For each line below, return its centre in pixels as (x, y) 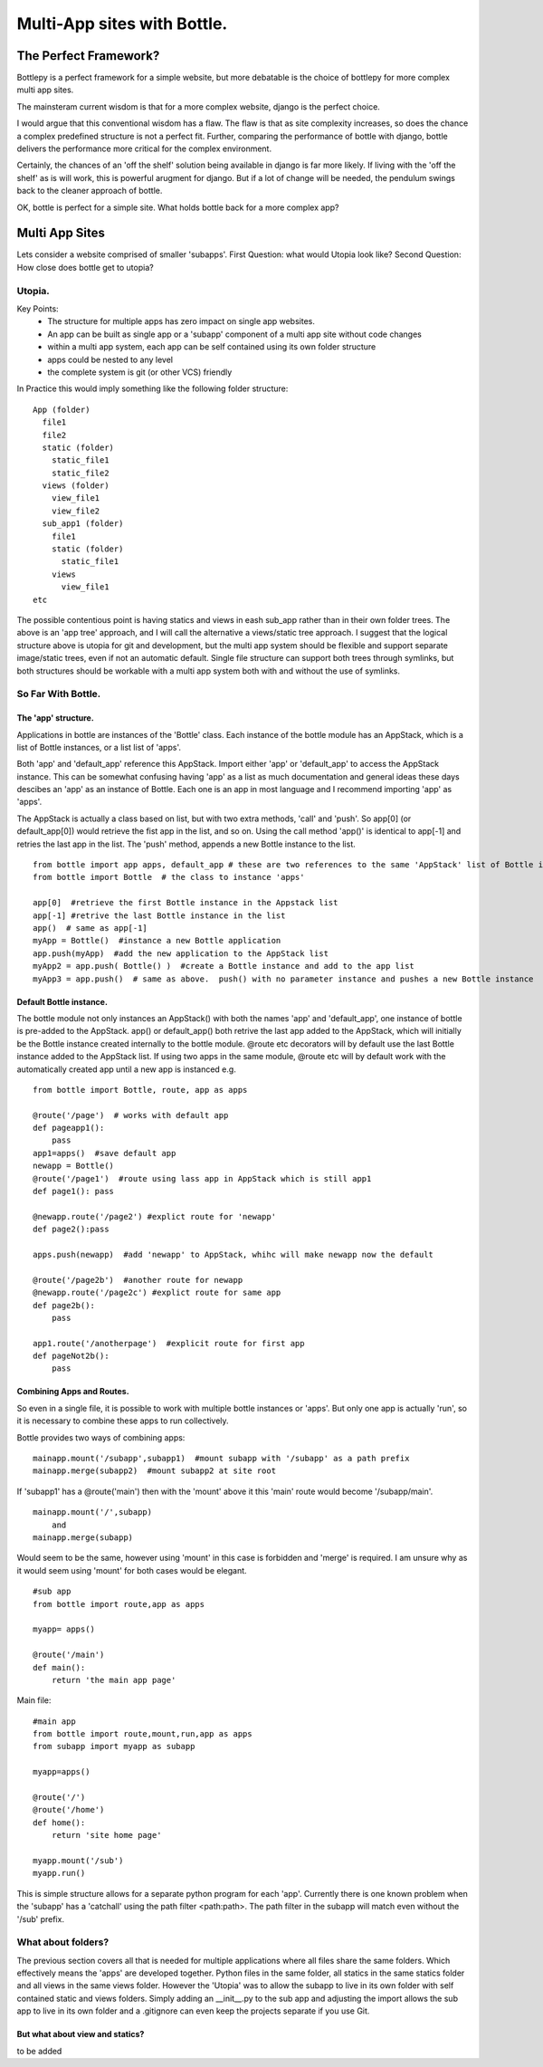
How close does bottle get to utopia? (85, 267)
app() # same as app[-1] (90, 928)
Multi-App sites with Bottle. (122, 24)
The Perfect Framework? (88, 56)
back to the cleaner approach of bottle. (90, 191)
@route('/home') (69, 1810)
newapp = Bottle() (74, 1166)
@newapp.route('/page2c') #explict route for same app (157, 1293)
